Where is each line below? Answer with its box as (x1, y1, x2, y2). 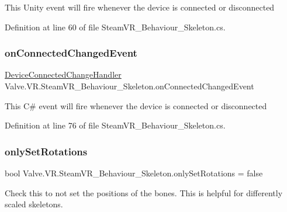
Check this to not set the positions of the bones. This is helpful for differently (5, 186, 283, 199)
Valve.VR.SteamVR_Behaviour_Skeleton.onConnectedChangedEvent (5, 80, 254, 92)
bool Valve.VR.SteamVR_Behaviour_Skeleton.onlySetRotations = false (5, 167, 263, 179)
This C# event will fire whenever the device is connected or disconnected (5, 99, 267, 112)
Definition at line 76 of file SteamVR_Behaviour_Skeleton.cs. (5, 119, 226, 131)
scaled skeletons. (5, 198, 63, 210)
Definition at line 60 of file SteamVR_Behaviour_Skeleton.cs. (5, 20, 226, 33)
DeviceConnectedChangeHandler (5, 68, 122, 81)
